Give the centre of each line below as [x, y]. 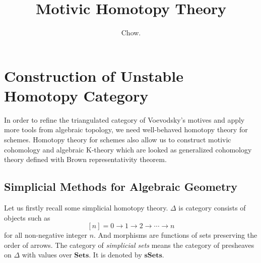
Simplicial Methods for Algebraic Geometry [121, 187]
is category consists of [212, 208]
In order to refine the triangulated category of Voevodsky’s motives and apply [124, 119]
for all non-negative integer [46, 235]
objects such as [27, 217]
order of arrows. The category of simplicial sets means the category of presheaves [129, 245]
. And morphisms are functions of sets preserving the [176, 235]
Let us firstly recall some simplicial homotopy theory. [86, 208]
